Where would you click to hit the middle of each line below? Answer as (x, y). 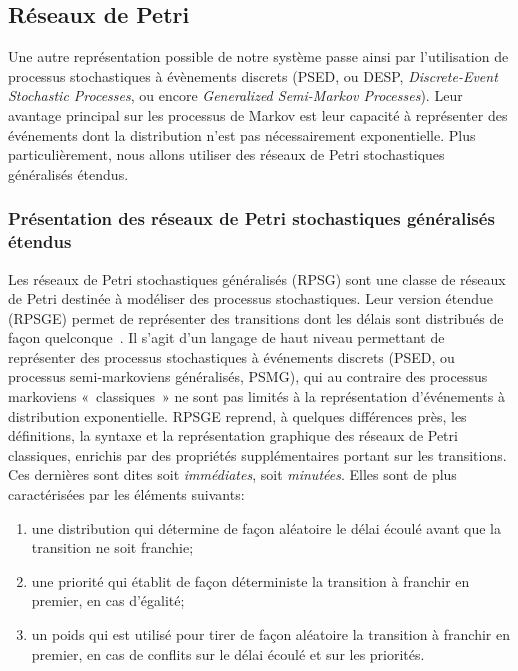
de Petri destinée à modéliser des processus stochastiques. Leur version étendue (251, 298)
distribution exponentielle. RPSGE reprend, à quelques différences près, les (237, 415)
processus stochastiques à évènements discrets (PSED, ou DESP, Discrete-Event (253, 75)
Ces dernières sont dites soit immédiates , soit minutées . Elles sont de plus (232, 474)
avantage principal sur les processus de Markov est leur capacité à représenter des (258, 114)
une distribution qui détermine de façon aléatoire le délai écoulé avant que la (266, 527)
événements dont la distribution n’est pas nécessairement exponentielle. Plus (242, 134)
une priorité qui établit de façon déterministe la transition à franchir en (250, 580)
